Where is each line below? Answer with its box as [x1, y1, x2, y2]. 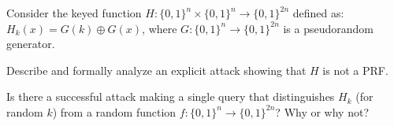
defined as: [292, 5, 344, 20]
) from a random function [52, 103, 177, 120]
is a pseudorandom [283, 20, 374, 36]
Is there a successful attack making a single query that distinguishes [6, 88, 335, 105]
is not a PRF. [322, 61, 388, 78]
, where [142, 20, 177, 36]
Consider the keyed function [6, 5, 142, 20]
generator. [6, 35, 55, 52]
